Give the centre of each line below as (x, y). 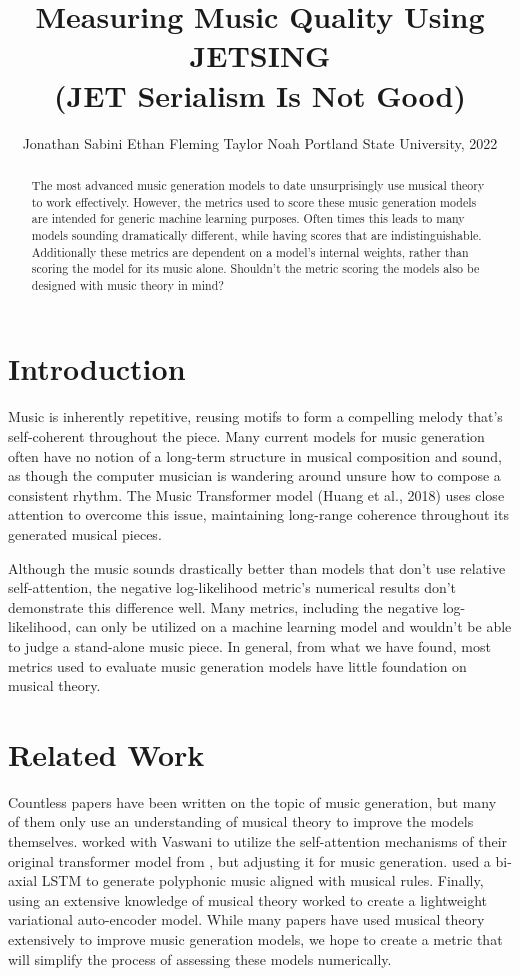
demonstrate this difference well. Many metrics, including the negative (223, 606)
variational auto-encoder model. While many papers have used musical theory (246, 919)
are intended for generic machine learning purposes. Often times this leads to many (248, 218)
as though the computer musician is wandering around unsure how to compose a (254, 475)
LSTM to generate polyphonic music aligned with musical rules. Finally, (262, 880)
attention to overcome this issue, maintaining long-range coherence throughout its (258, 514)
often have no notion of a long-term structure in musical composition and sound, (255, 455)
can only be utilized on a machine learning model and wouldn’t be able (293, 626)
